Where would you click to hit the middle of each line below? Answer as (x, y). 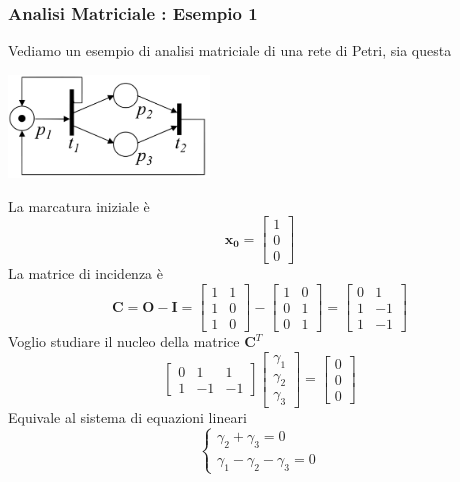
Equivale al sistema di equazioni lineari (127, 417)
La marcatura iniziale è (79, 205)
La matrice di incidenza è (85, 273)
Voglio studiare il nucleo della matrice (124, 341)
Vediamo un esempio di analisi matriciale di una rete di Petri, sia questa (230, 50)
